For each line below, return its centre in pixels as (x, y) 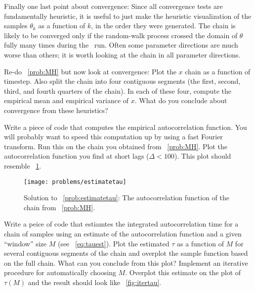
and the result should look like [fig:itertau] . (95, 282)
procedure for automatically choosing (60, 272)
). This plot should (203, 156)
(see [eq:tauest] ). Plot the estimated (113, 243)
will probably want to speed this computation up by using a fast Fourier (113, 137)
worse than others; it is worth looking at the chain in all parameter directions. (122, 54)
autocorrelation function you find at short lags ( (77, 156)
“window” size (25, 243)
